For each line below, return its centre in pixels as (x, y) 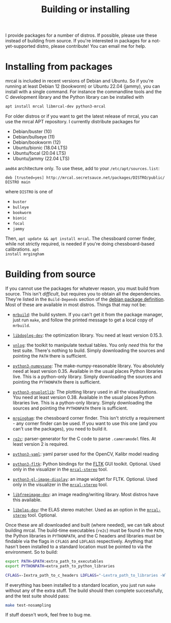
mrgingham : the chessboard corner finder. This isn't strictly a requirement (89, 418)
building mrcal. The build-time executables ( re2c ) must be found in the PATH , (85, 530)
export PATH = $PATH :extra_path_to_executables (54, 561)
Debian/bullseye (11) (34, 137)
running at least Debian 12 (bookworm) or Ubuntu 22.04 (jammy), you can (83, 86)
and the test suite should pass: (37, 596)
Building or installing (85, 9)
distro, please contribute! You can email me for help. (91, 46)
